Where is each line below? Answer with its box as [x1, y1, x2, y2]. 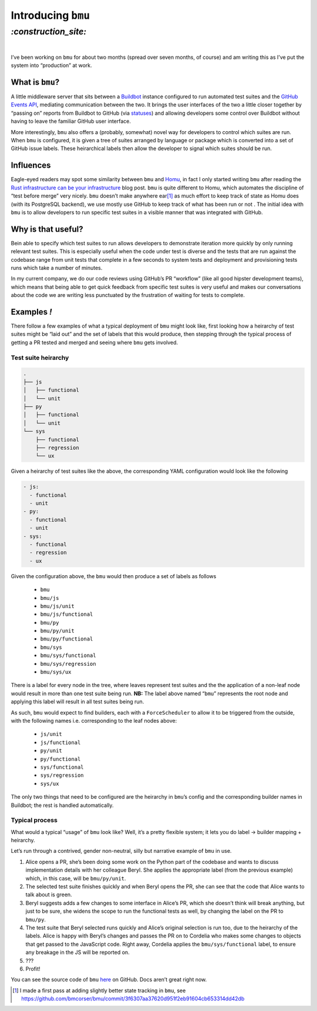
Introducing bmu [11, 9, 90, 22]
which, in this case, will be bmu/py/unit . [25, 875, 126, 882]
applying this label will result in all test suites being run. [11, 698, 144, 705]
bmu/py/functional [40, 636, 93, 642]
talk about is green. [25, 891, 73, 898]
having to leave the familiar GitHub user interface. [11, 118, 131, 125]
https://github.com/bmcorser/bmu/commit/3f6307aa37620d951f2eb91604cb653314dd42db [21, 995, 245, 1002]
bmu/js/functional [40, 611, 93, 618]
